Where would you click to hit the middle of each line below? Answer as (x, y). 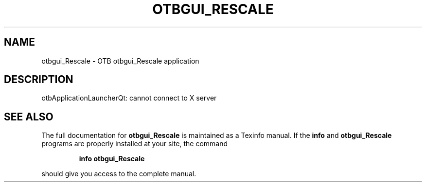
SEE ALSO (29, 117)
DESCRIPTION (39, 80)
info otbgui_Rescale (112, 159)
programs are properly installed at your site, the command (135, 144)
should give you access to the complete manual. (119, 174)
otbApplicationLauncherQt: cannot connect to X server (129, 98)
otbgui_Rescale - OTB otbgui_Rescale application (120, 61)
